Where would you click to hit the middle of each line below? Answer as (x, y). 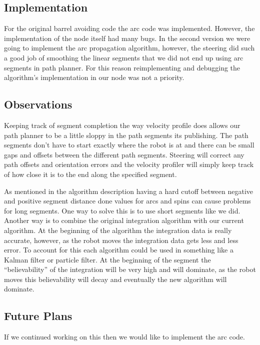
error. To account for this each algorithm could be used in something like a (119, 250)
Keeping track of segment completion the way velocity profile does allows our (122, 125)
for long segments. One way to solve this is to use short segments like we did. (122, 210)
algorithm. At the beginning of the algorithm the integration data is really (118, 230)
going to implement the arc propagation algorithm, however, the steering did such (129, 48)
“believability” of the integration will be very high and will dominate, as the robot (130, 269)
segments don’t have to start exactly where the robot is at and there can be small (129, 145)
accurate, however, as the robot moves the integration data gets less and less (121, 240)
